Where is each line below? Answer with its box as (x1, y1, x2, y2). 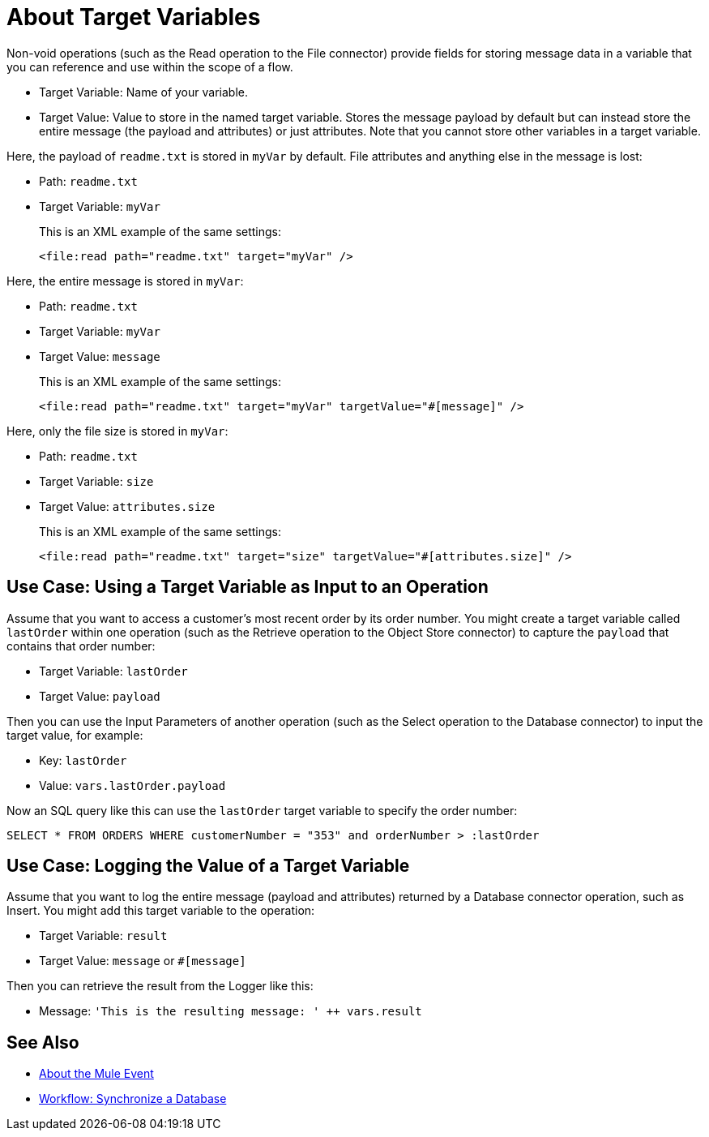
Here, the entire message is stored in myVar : (6, 273, 244, 288)
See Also (6, 1032, 79, 1053)
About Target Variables (6, 3, 261, 31)
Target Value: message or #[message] (39, 954, 246, 968)
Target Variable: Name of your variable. (39, 84, 248, 99)
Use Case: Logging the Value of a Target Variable (6, 856, 410, 877)
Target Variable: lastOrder (39, 663, 188, 678)
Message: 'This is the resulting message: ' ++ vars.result (39, 1004, 422, 1019)
